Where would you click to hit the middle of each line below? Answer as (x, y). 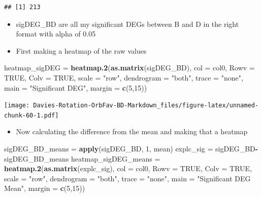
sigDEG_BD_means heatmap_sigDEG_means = (82, 158)
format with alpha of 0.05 (56, 34)
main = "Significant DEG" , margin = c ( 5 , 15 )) (76, 87)
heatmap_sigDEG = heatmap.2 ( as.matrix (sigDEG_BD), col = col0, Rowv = (129, 68)
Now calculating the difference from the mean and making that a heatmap (132, 131)
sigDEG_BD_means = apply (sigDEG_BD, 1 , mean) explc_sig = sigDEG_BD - (131, 149)
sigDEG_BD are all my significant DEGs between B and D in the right (127, 24)
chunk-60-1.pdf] (31, 115)
